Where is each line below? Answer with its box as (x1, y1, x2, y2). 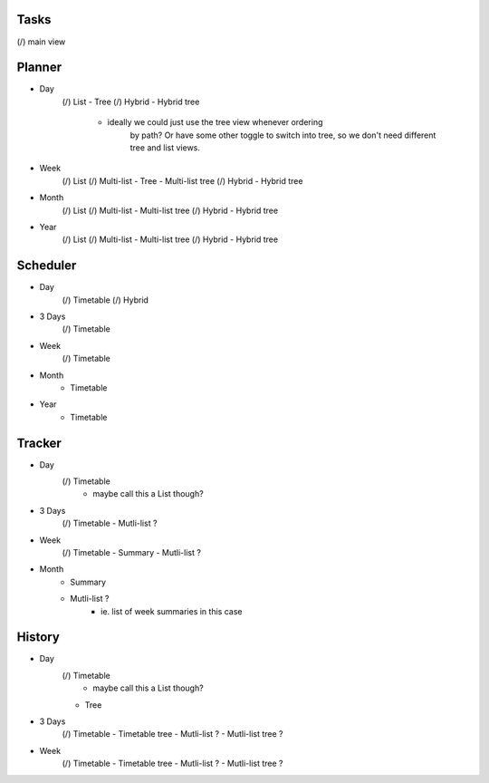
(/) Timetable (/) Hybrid (62, 295, 149, 305)
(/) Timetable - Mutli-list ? (62, 517, 158, 529)
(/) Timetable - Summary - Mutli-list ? (62, 547, 201, 557)
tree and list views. (129, 141, 201, 153)
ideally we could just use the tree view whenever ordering (107, 117, 323, 128)
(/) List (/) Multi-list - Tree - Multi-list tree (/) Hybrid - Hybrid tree (62, 175, 303, 186)
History (16, 630, 61, 645)
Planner (16, 60, 62, 75)
